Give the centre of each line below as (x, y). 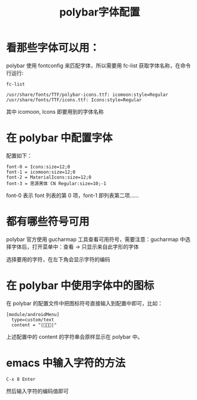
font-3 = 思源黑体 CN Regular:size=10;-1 (56, 183)
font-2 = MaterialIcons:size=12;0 (49, 177)
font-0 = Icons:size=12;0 (38, 167)
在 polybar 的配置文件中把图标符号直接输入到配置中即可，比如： (85, 303)
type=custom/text (33, 320)
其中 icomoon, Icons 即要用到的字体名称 (55, 111)
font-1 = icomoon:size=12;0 (41, 172)
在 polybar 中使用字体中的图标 (80, 286)
